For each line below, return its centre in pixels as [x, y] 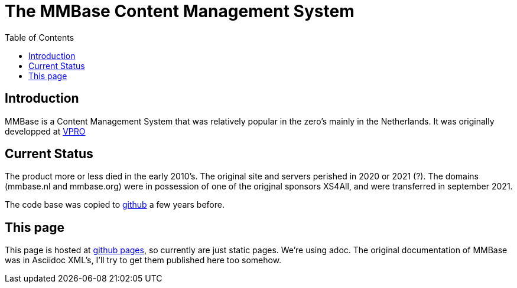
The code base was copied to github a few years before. [115, 205]
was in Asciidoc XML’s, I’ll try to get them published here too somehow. [143, 260]
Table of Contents [40, 37]
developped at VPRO [45, 131]
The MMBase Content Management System [180, 11]
